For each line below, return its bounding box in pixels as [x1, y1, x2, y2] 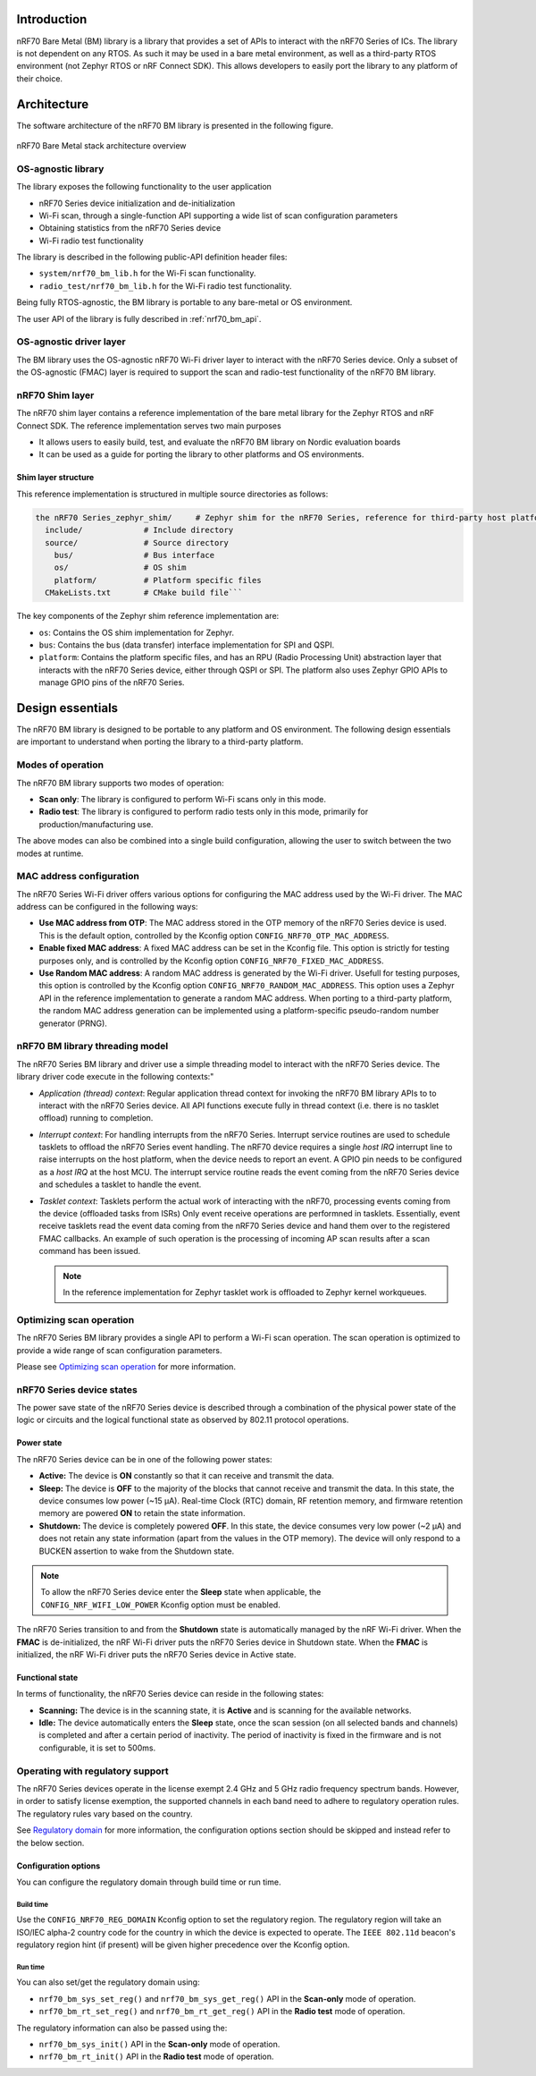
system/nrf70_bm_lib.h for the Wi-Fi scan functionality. [38, 268, 256, 279]
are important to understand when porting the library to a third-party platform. [16, 736, 304, 747]
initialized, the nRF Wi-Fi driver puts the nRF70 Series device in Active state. [16, 1648, 297, 1659]
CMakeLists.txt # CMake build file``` [45, 588, 243, 598]
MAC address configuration [16, 870, 140, 883]
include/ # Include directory [45, 525, 234, 536]
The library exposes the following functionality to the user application [16, 182, 272, 192]
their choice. [16, 72, 63, 84]
